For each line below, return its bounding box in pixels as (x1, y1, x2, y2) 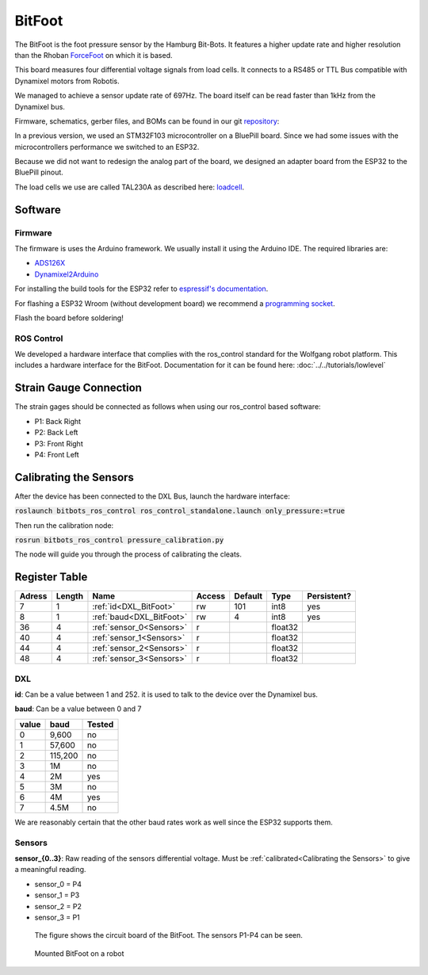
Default (234, 591, 263, 602)
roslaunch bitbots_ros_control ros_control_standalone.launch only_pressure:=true (14, 507, 345, 515)
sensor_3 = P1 (34, 912, 81, 922)
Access (196, 591, 226, 602)
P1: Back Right (34, 416, 82, 426)
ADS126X (34, 258, 66, 268)
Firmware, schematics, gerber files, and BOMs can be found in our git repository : (14, 116, 280, 126)
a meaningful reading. (14, 865, 86, 874)
